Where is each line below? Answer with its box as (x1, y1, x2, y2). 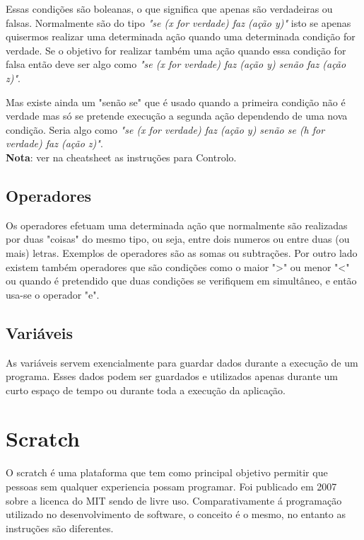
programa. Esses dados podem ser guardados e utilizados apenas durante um (6, 369, 339, 384)
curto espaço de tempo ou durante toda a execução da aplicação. (6, 382, 286, 397)
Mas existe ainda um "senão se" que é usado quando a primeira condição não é (6, 94, 346, 109)
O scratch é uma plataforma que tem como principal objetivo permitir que (6, 465, 328, 480)
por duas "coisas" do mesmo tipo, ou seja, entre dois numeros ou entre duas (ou (6, 231, 350, 246)
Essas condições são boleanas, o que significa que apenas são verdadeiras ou (6, 1, 333, 16)
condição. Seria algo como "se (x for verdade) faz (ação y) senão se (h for (6, 122, 325, 137)
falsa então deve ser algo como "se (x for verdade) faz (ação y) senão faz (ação (6, 57, 346, 71)
